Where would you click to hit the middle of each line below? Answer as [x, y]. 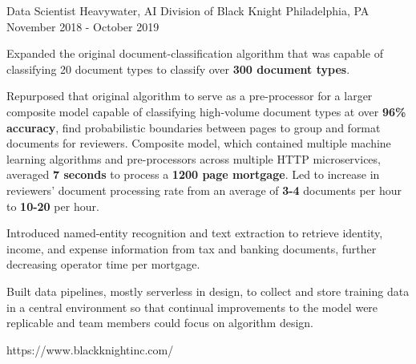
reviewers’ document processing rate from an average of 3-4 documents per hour [204, 190]
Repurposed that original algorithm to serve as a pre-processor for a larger [190, 96]
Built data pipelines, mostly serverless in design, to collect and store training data [208, 291]
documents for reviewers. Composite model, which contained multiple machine [199, 143]
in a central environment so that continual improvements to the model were [192, 307]
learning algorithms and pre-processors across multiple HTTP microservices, [194, 158]
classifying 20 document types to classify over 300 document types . [178, 69]
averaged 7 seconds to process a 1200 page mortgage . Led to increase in [193, 174]
